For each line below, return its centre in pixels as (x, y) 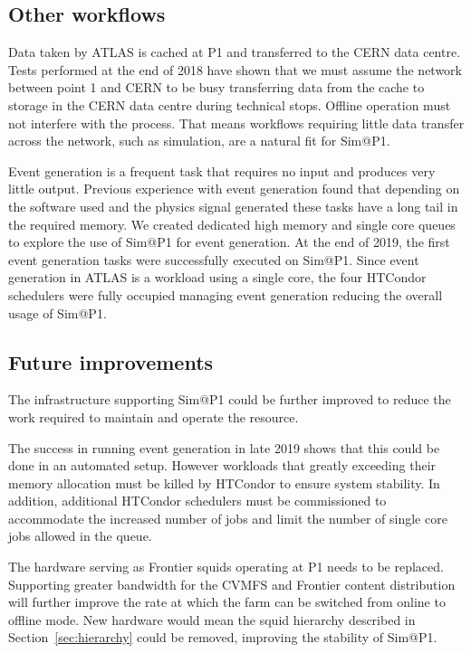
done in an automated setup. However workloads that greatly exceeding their (222, 465)
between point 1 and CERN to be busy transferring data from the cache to (216, 87)
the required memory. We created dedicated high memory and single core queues (232, 224)
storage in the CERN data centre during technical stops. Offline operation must (230, 104)
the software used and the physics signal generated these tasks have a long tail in (233, 206)
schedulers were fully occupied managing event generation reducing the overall (226, 294)
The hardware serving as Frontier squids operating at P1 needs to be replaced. (226, 567)
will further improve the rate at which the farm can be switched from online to (227, 602)
